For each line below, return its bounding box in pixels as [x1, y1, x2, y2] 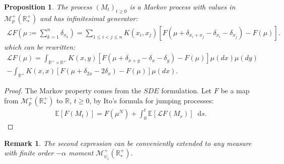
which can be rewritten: [4, 41, 76, 52]
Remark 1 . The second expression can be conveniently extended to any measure [4, 137, 252, 148]
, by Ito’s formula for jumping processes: [89, 95, 214, 105]
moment [68, 147, 94, 158]
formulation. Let [161, 85, 212, 96]
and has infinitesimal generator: [40, 13, 138, 23]
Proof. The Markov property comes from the [4, 85, 141, 96]
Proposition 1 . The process [4, 2, 92, 12]
